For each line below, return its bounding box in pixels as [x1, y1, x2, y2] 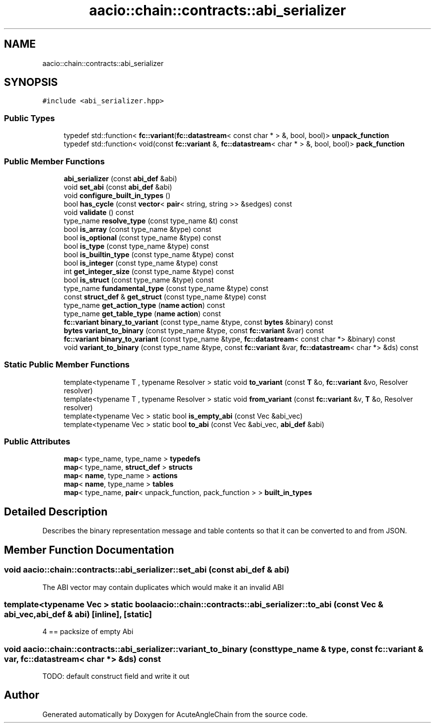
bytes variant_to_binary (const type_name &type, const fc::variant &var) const [64, 326, 324, 335]
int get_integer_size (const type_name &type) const [64, 267, 234, 276]
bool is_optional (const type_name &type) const [64, 233, 221, 242]
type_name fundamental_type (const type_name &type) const [64, 284, 269, 292]
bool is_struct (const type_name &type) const [64, 275, 214, 284]
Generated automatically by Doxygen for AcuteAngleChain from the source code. [42, 710, 308, 719]
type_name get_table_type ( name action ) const [64, 309, 221, 318]
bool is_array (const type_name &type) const [64, 224, 212, 233]
